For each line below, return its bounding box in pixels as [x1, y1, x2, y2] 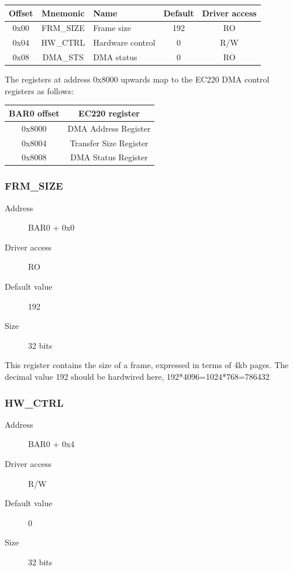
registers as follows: [5, 84, 74, 97]
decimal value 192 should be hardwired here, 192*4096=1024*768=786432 [5, 370, 270, 382]
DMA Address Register [67, 122, 151, 134]
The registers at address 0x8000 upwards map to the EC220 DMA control [5, 73, 270, 85]
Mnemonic [42, 6, 85, 19]
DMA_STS [42, 51, 84, 63]
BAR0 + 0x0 [28, 221, 75, 234]
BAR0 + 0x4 [28, 438, 75, 450]
